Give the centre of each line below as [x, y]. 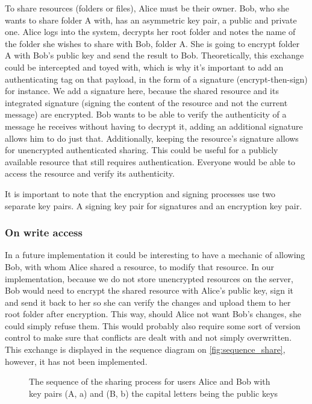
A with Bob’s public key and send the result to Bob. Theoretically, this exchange [154, 55]
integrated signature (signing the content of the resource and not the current [146, 102]
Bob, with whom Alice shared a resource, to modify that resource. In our [140, 266]
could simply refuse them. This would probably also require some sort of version [153, 325]
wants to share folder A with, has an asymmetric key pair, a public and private [151, 20]
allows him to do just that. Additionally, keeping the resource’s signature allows [152, 138]
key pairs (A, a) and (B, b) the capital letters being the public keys [154, 393]
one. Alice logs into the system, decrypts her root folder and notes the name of [150, 32]
